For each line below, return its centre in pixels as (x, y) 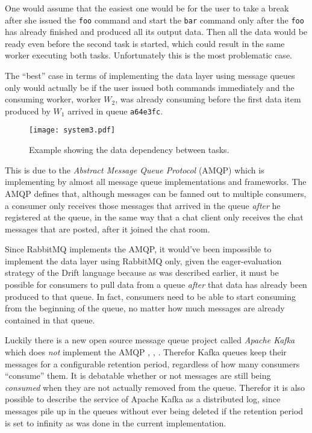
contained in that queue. (50, 319)
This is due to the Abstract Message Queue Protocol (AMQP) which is (135, 170)
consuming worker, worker (53, 99)
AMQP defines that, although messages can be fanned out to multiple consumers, (156, 193)
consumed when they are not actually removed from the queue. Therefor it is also (155, 387)
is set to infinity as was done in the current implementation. (116, 422)
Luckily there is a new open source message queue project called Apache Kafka (150, 340)
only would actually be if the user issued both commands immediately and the (150, 87)
